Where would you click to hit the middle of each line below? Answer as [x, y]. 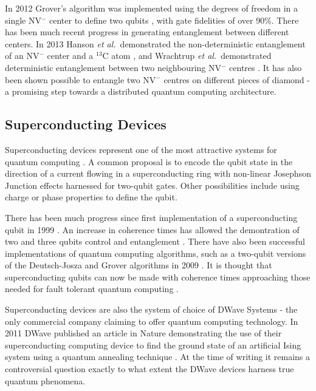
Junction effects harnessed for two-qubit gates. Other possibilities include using [152, 185]
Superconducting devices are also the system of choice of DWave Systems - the [151, 309]
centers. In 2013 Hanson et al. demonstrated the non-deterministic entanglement [155, 43]
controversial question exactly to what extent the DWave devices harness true [149, 369]
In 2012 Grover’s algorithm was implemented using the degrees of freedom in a [152, 8]
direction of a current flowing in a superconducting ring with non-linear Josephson [158, 173]
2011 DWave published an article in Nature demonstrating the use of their [143, 333]
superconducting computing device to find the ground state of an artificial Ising [153, 345]
